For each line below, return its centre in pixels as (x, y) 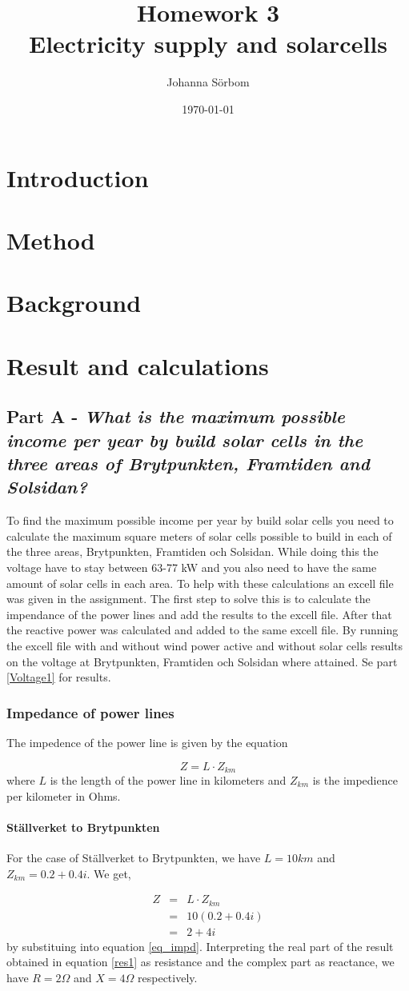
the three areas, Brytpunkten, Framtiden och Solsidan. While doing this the (192, 551)
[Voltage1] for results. (59, 677)
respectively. (168, 977)
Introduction (78, 177)
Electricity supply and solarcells (208, 44)
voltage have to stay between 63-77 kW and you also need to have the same (192, 567)
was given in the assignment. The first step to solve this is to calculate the (188, 599)
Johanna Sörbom (208, 82)
